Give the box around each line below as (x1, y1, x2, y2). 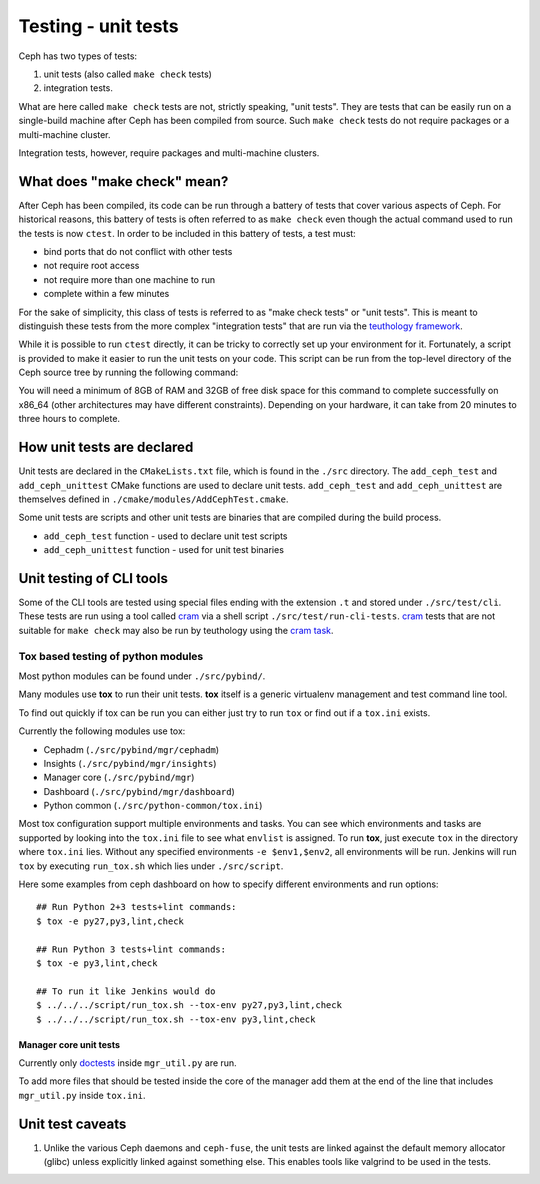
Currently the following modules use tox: (18, 725, 186, 737)
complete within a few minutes (43, 288, 170, 300)
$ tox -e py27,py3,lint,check (36, 915, 185, 927)
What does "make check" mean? (18, 173, 229, 190)
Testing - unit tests (18, 15, 179, 37)
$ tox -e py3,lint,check (36, 957, 158, 969)
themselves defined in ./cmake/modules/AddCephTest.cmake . (18, 493, 289, 505)
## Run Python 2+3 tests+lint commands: (36, 901, 237, 913)
